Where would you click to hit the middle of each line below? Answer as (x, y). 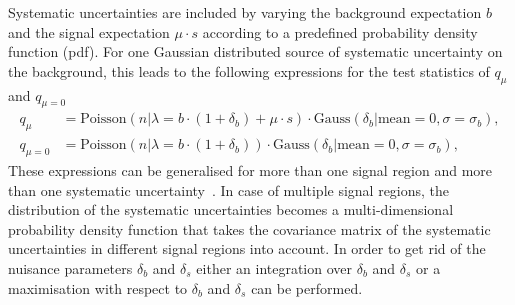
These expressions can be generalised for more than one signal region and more (250, 170)
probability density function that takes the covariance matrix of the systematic (249, 228)
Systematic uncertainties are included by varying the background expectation (245, 12)
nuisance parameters (70, 268)
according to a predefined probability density (340, 31)
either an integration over (274, 268)
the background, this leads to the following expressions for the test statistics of (249, 70)
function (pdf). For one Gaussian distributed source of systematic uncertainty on (255, 51)
